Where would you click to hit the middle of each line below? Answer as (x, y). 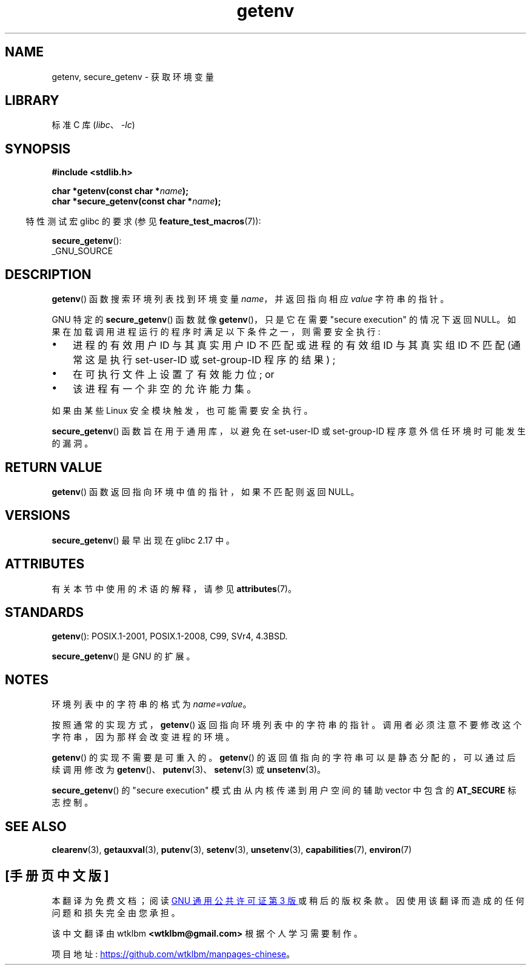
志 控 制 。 (72, 803)
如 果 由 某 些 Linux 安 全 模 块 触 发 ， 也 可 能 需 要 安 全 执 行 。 (182, 411)
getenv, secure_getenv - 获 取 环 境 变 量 (133, 76)
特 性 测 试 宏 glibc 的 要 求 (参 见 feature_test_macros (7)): (143, 221)
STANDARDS (45, 613)
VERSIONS (38, 516)
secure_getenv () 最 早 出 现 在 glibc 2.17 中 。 (143, 540)
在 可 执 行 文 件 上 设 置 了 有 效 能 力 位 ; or (174, 375)
